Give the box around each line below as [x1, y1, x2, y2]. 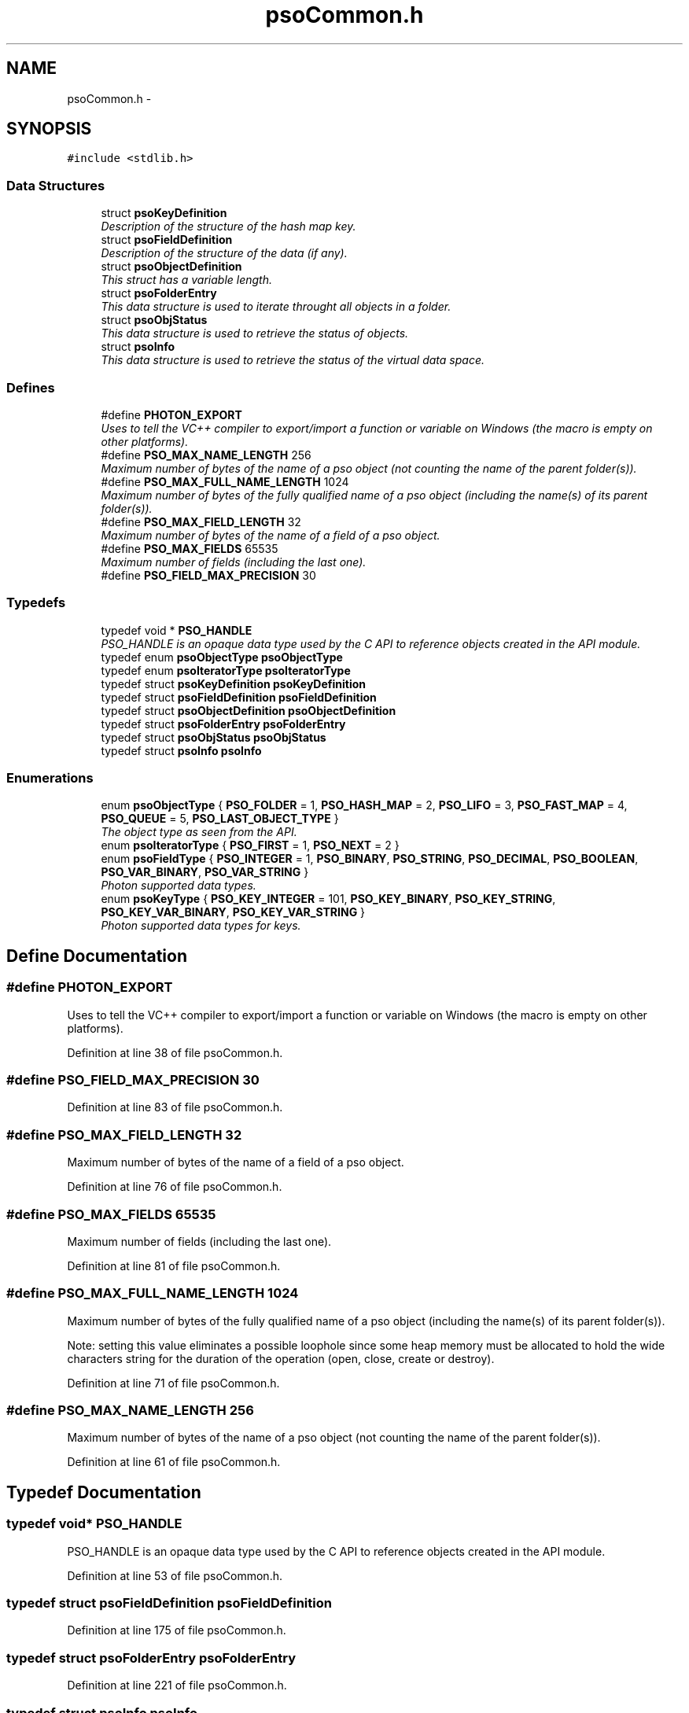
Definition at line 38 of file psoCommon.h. [67, 1045, 283, 1059]
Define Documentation [6, 945, 187, 966]
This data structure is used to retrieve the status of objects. [101, 326, 409, 341]
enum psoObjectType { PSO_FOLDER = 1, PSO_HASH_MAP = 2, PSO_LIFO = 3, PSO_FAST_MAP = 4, [101, 798, 628, 812]
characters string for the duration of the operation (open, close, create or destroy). [67, 1351, 495, 1365]
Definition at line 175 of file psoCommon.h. [67, 1623, 286, 1637]
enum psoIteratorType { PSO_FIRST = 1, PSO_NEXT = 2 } [101, 838, 400, 853]
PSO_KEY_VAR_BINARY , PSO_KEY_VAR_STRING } [101, 905, 366, 919]
